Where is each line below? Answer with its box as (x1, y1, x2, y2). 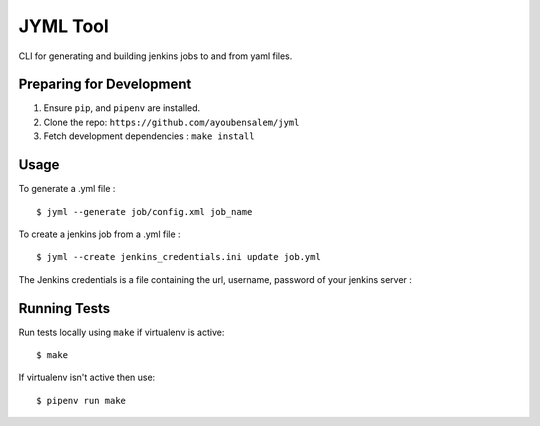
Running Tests (18, 300, 110, 317)
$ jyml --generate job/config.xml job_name (36, 206, 253, 217)
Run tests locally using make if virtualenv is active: (18, 326, 225, 338)
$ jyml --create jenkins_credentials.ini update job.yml (36, 251, 322, 263)
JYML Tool (18, 15, 109, 37)
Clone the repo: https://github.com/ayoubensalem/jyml (43, 116, 300, 128)
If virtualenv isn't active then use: (18, 371, 156, 384)
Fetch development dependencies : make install (43, 130, 255, 142)
